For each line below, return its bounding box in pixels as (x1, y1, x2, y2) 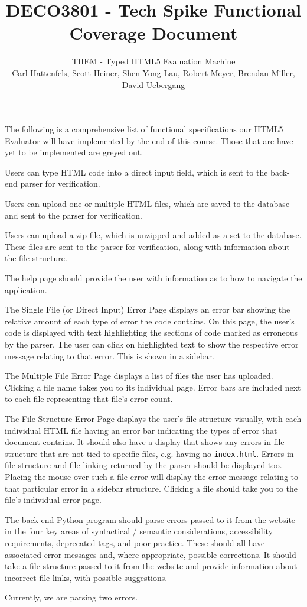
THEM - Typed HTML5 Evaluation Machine (71, 55, 236, 67)
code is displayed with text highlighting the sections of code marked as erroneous (5, 326, 298, 339)
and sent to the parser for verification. (5, 209, 142, 221)
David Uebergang (122, 78, 185, 90)
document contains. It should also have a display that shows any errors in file (5, 436, 285, 448)
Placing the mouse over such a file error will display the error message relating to (5, 470, 299, 482)
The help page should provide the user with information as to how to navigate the (5, 272, 302, 284)
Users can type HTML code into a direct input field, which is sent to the (5, 165, 268, 178)
